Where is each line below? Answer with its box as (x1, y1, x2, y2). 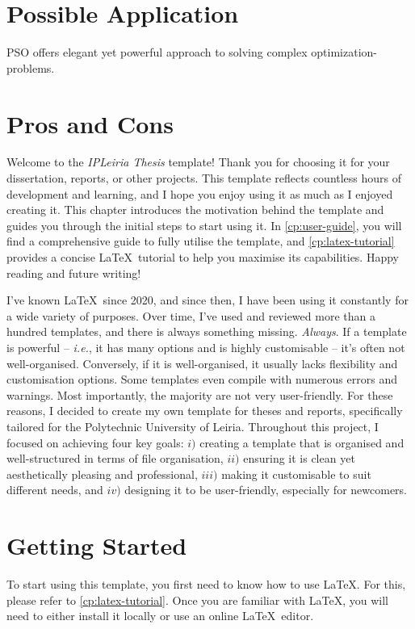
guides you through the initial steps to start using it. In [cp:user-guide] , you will (6, 216, 402, 233)
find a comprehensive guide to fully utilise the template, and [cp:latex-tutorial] (6, 233, 395, 250)
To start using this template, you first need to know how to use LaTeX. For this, (6, 576, 406, 593)
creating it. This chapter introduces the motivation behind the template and (6, 201, 384, 218)
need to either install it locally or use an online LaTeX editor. (6, 607, 314, 624)
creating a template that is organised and (199, 434, 405, 451)
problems (6, 59, 52, 76)
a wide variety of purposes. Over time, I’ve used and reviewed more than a (6, 307, 375, 324)
